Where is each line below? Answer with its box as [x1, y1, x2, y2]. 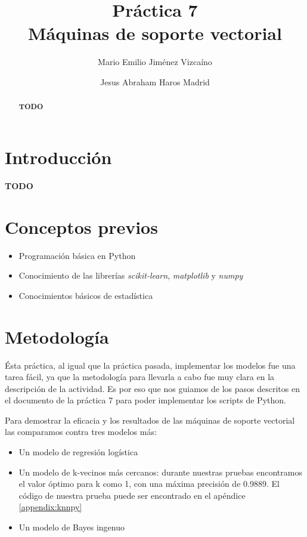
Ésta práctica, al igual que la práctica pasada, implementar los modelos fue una [5, 359, 296, 371]
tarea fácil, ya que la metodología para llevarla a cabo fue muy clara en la [5, 371, 275, 383]
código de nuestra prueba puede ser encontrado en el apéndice [18, 489, 246, 501]
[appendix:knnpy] [18, 501, 82, 513]
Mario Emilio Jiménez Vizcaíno [98, 55, 212, 68]
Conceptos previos [5, 214, 158, 239]
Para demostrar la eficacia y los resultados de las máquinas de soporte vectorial [5, 413, 295, 426]
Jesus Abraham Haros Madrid [100, 75, 210, 88]
